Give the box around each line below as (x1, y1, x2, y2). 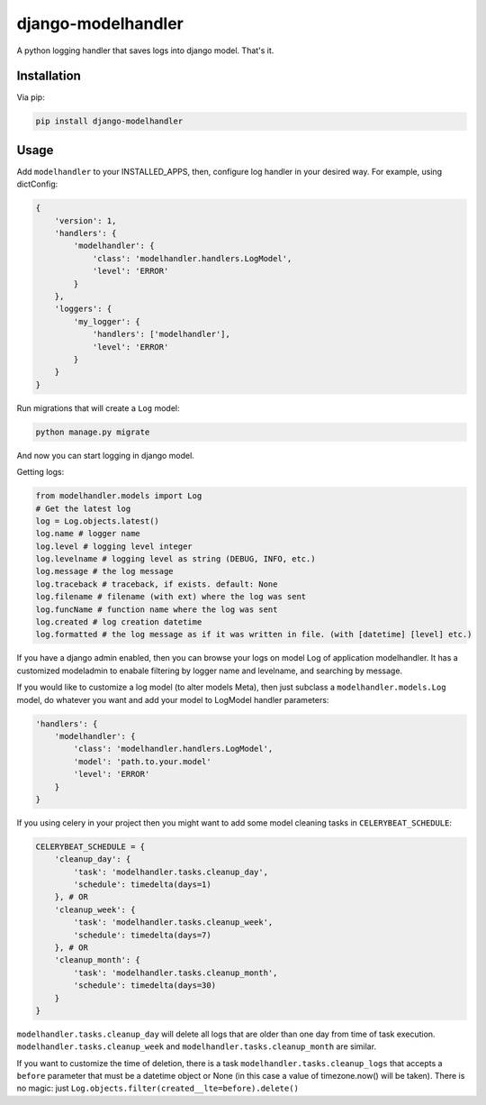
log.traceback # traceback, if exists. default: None (35, 579, 278, 589)
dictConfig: (16, 178, 58, 189)
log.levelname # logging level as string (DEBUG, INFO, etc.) (35, 554, 316, 564)
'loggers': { (54, 304, 112, 315)
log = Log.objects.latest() (35, 516, 159, 526)
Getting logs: (16, 467, 65, 478)
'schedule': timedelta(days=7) (73, 929, 211, 940)
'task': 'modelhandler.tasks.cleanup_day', (73, 866, 269, 877)
